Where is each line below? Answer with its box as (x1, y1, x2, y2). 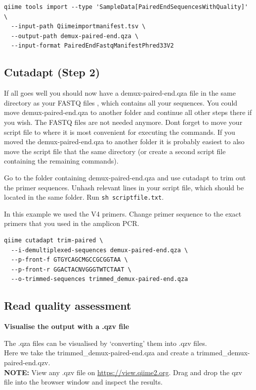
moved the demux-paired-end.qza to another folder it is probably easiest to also (4, 136, 245, 147)
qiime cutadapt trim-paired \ (4, 236, 103, 244)
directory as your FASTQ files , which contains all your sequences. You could (4, 97, 238, 108)
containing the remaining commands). (4, 156, 119, 166)
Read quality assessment (4, 298, 131, 313)
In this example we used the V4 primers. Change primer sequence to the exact (4, 208, 242, 219)
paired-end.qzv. (4, 357, 50, 367)
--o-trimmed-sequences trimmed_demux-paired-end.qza (11, 276, 188, 283)
